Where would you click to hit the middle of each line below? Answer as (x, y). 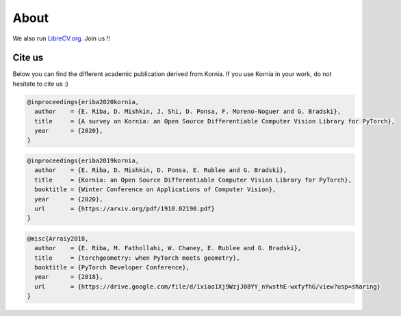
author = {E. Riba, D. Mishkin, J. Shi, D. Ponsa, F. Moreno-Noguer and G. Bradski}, (188, 112)
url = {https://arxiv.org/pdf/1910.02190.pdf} (125, 208)
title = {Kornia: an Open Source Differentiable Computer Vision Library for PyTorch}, (193, 180)
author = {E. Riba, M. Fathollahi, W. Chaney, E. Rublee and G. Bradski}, (168, 248)
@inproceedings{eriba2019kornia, (83, 160)
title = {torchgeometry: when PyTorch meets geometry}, (137, 258)
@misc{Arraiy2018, (58, 239)
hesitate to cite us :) (40, 84)
